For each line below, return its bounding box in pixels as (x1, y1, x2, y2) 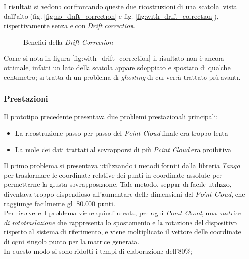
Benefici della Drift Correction (23, 36, 113, 46)
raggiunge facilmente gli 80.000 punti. (4, 198, 115, 208)
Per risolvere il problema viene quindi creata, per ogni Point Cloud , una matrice (4, 208, 241, 218)
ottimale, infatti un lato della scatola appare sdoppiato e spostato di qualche (4, 62, 231, 72)
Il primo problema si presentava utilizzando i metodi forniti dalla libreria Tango (4, 160, 240, 170)
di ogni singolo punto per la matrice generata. (4, 236, 140, 246)
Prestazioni (4, 92, 48, 105)
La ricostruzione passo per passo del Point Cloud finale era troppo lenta (15, 127, 228, 137)
